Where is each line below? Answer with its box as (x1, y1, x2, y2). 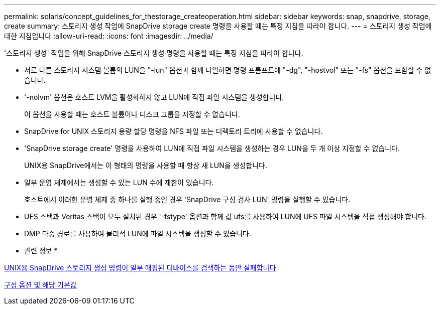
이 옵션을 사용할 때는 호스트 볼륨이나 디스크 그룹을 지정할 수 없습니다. (24, 110, 240, 118)
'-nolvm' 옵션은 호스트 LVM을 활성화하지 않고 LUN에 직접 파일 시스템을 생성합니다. (24, 93, 284, 101)
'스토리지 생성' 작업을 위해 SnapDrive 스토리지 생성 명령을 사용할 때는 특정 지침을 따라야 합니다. (4, 49, 303, 57)
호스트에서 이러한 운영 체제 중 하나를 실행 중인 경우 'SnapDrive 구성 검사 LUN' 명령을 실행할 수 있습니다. (24, 195, 351, 204)
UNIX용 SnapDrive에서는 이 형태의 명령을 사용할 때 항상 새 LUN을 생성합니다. (24, 161, 268, 170)
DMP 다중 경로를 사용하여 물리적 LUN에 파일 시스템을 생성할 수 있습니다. (24, 229, 251, 238)
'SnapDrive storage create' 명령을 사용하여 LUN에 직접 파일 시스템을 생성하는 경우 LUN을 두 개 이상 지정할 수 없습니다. (24, 144, 400, 152)
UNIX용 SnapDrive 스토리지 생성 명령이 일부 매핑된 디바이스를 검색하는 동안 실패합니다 (4, 263, 276, 272)
